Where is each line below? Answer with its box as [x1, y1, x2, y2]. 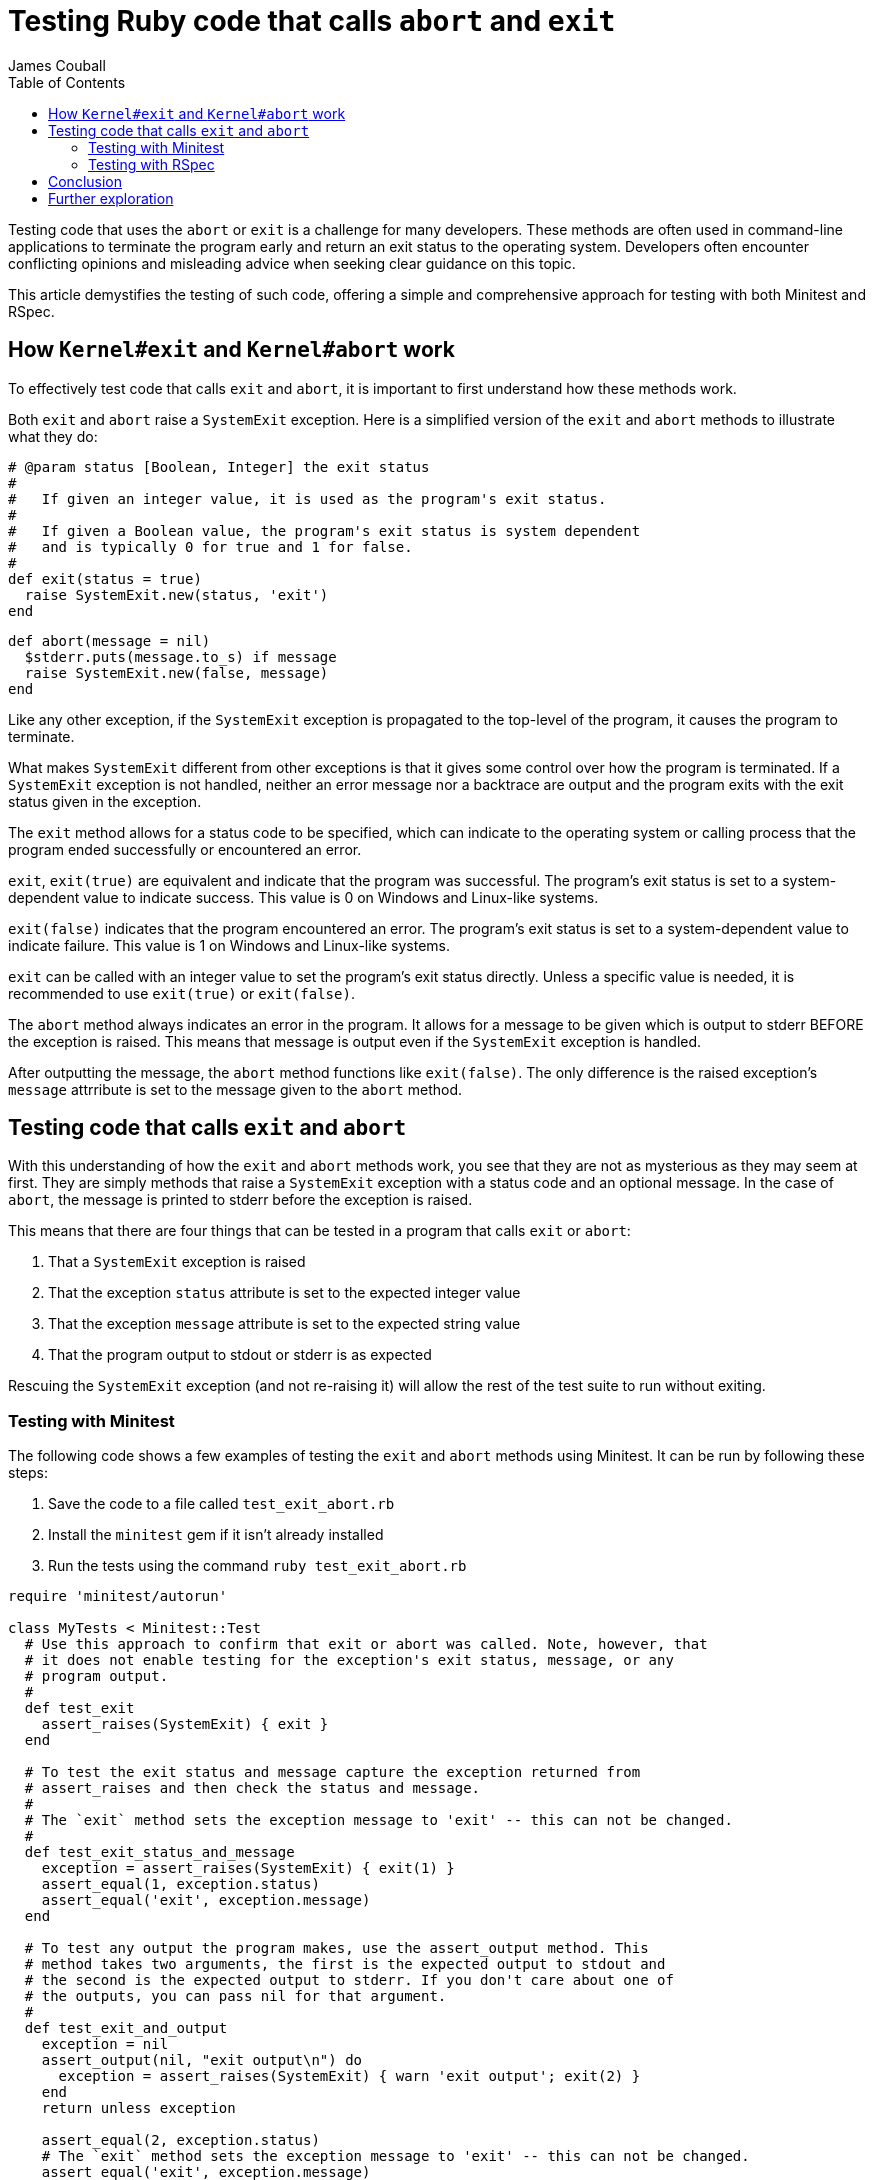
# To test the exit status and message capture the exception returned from [24, 1764, 641, 1781]
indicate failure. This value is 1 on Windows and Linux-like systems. [8, 936, 451, 954]
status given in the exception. [8, 792, 202, 810]
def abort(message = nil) [8, 632, 211, 649]
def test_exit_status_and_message [24, 1844, 295, 1861]
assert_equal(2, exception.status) [41, 2132, 320, 2149]
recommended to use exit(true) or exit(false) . [8, 984, 355, 1002]
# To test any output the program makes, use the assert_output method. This [24, 1940, 649, 1957]
